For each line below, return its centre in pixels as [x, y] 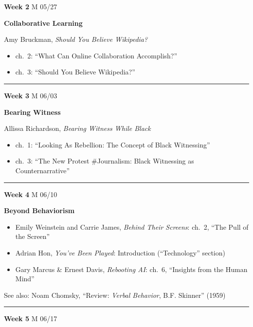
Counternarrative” [43, 170]
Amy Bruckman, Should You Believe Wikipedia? [76, 39]
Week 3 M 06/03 [31, 95]
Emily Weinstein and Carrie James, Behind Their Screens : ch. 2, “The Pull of [132, 227]
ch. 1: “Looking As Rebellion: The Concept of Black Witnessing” [113, 144]
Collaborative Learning [43, 23]
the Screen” [33, 236]
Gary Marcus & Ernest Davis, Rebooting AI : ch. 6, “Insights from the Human [131, 269]
